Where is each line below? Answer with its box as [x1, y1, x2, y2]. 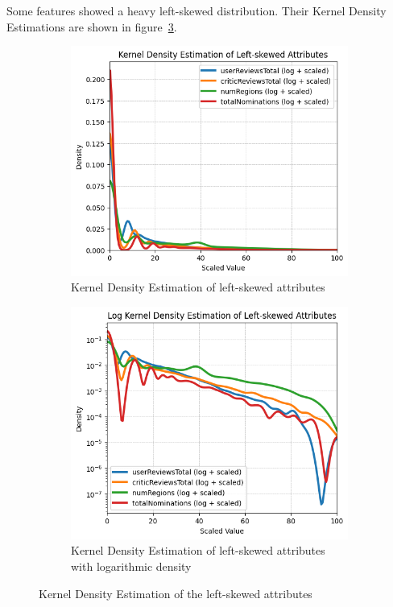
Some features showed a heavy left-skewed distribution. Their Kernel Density [6, 2, 387, 19]
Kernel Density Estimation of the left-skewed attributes [39, 584, 312, 601]
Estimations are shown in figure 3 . [6, 18, 177, 35]
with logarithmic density [71, 557, 192, 574]
